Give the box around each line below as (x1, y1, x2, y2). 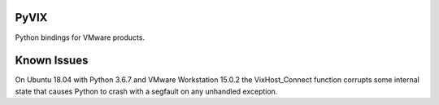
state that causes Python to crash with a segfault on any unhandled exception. (15, 86, 278, 96)
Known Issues (15, 54, 89, 68)
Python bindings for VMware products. (15, 33, 146, 42)
